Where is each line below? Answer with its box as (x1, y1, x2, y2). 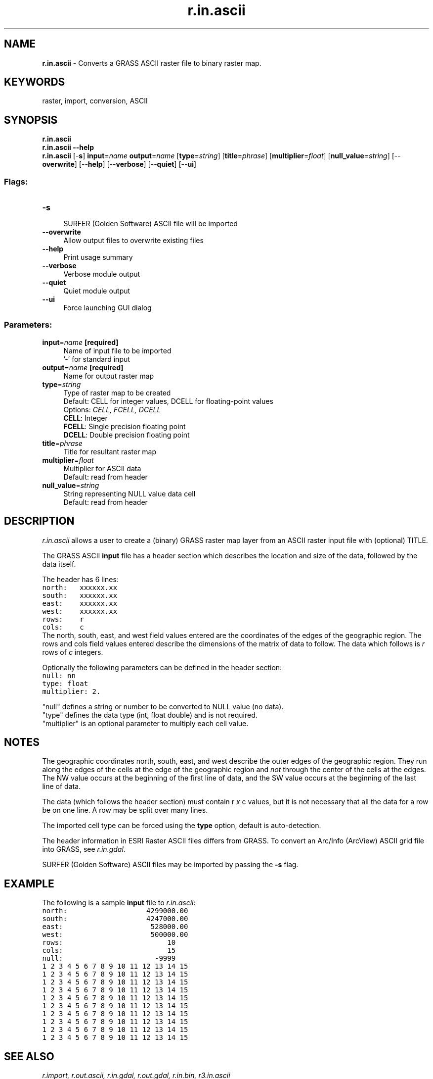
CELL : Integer (63, 413, 108, 422)
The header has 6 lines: (42, 575, 119, 584)
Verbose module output (63, 270, 140, 279)
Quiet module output (63, 287, 130, 295)
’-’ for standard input (63, 354, 130, 363)
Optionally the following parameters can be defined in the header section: (42, 663, 282, 672)
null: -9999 (42, 954, 176, 963)
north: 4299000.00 (42, 907, 188, 915)
